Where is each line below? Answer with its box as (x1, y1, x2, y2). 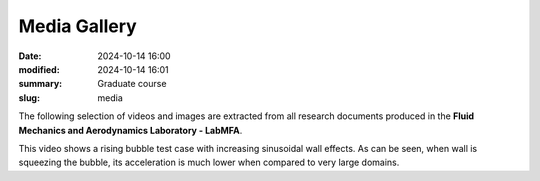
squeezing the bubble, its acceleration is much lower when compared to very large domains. (18, 156, 400, 169)
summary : (18, 78, 63, 90)
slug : (18, 91, 40, 104)
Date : (18, 50, 42, 62)
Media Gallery (18, 15, 137, 37)
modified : (18, 63, 60, 75)
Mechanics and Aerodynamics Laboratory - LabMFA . (18, 124, 243, 136)
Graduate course (97, 78, 167, 90)
